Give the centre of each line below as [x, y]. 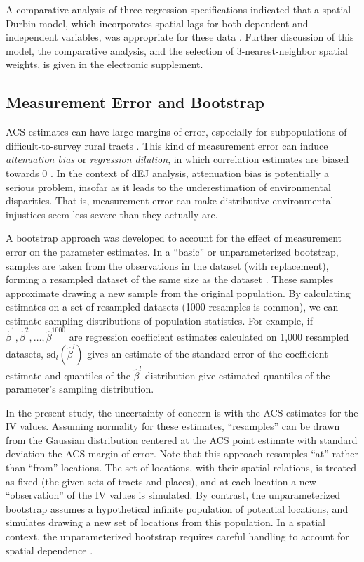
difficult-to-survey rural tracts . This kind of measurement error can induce [167, 145]
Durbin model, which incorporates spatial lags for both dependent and [157, 23]
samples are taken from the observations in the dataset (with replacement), [167, 265]
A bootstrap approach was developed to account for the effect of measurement [174, 238]
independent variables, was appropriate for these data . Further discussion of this [180, 37]
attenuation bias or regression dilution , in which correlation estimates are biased [177, 159]
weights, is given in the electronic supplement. [105, 64]
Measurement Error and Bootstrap [135, 102]
